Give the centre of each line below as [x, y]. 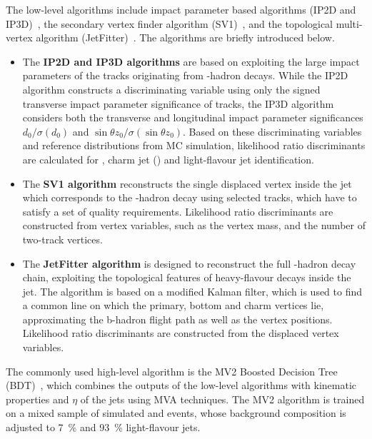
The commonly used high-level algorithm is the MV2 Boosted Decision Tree [172, 371]
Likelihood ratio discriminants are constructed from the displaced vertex [181, 333]
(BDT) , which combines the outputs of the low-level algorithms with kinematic [181, 385]
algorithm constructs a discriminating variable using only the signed [171, 89]
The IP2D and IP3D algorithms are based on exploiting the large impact [191, 61]
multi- [349, 23]
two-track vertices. [62, 239]
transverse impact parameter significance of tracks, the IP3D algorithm [178, 103]
